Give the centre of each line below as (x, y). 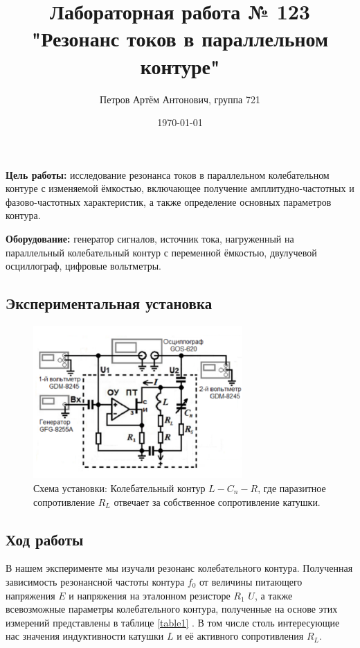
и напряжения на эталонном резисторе (150, 595)
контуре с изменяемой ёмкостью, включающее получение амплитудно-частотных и (180, 188)
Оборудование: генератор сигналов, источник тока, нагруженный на (150, 239)
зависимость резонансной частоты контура (95, 581)
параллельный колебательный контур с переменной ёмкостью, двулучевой (161, 252)
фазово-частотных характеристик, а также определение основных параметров (169, 201)
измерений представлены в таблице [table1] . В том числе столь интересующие (173, 622)
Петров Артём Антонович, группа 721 (180, 99)
